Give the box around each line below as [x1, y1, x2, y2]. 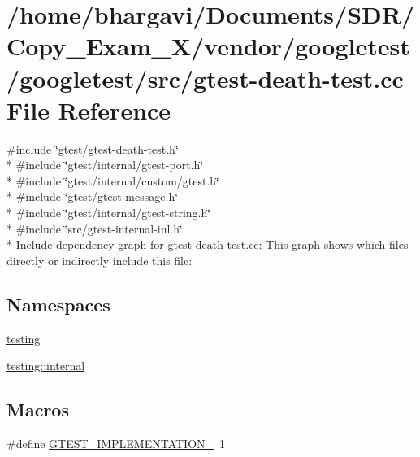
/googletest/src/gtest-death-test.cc [6, 61, 404, 94]
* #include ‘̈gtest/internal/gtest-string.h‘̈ [6, 204, 211, 221]
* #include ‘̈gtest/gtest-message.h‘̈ [6, 188, 179, 205]
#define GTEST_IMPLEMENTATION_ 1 [6, 435, 226, 452]
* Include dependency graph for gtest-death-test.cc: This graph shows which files [6, 236, 409, 253]
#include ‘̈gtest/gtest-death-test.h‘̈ [6, 140, 179, 157]
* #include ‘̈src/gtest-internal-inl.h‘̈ [6, 220, 183, 237]
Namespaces [6, 291, 110, 316]
